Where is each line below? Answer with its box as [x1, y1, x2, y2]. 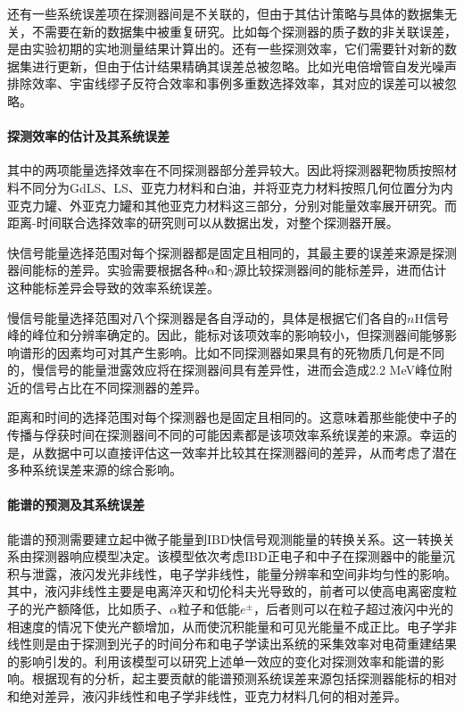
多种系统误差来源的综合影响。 [7, 460, 182, 479]
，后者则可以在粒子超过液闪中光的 [253, 599, 453, 618]
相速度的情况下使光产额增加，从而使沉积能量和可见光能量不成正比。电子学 [7, 616, 444, 635]
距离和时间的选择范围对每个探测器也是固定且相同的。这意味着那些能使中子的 [7, 408, 457, 426]
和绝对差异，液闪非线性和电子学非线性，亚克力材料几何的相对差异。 [7, 687, 407, 705]
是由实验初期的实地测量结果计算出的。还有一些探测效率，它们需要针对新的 [7, 39, 444, 58]
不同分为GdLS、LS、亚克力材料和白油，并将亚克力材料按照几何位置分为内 [19, 178, 453, 196]
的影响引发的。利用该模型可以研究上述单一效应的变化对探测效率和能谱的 [7, 651, 432, 670]
